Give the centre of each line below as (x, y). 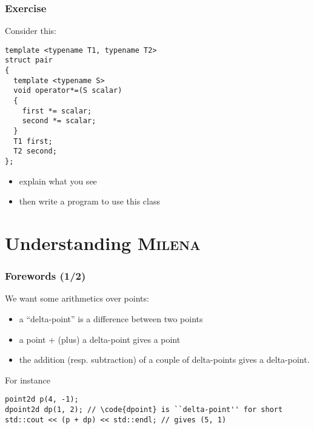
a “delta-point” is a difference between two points (111, 319)
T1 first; (33, 141)
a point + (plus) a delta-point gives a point (100, 339)
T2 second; (35, 151)
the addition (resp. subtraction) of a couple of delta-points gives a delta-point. (164, 360)
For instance (28, 380)
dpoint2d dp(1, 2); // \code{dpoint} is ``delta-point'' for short (144, 410)
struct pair (29, 60)
